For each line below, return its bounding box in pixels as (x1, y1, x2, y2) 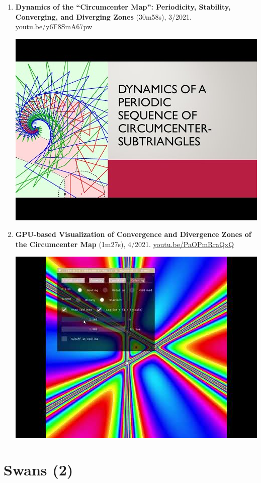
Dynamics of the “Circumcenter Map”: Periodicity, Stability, (15, 2, 231, 12)
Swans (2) (4, 459, 73, 480)
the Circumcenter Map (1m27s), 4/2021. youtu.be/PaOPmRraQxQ (15, 238, 234, 249)
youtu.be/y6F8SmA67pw (15, 21, 93, 32)
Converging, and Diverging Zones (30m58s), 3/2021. (15, 11, 192, 22)
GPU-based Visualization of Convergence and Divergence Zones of (15, 229, 251, 239)
